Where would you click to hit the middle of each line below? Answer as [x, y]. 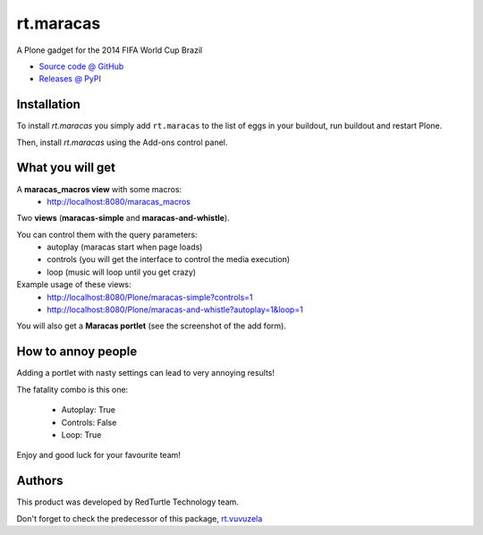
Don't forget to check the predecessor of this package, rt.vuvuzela [140, 518]
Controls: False [89, 422]
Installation [48, 104]
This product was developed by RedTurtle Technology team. [127, 502]
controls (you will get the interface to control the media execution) [169, 259]
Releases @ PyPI [70, 79]
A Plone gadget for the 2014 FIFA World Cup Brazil [110, 50]
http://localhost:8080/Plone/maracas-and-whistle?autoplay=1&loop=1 [175, 310]
